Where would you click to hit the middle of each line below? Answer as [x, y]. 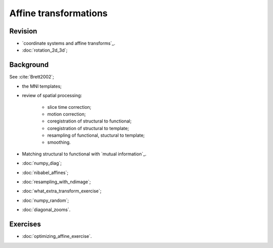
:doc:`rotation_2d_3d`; [45, 50]
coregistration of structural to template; [88, 128]
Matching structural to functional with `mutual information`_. [84, 154]
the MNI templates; [42, 86]
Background [29, 65]
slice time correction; [69, 107]
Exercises [25, 224]
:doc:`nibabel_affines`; [45, 173]
